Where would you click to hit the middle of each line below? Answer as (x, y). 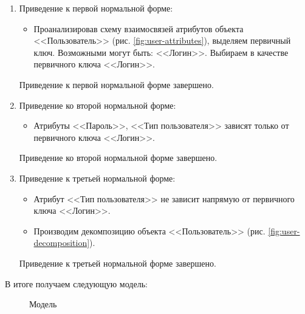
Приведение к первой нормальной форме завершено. (116, 84)
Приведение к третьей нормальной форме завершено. (118, 263)
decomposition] (62, 243)
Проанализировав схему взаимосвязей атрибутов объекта (139, 28)
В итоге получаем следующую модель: (76, 283)
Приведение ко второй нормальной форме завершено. (118, 158)
